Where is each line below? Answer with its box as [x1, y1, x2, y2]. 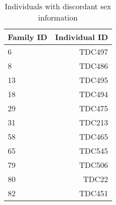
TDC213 [79, 117, 108, 128]
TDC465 [79, 131, 108, 142]
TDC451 [79, 187, 108, 199]
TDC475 [79, 102, 108, 114]
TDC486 [79, 60, 108, 71]
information [38, 12, 78, 23]
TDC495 [79, 74, 108, 85]
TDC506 [79, 159, 108, 170]
